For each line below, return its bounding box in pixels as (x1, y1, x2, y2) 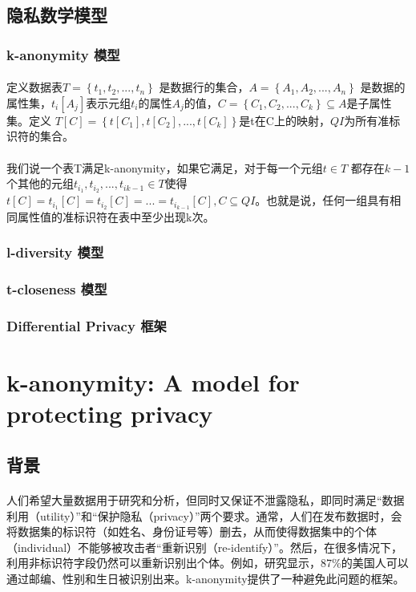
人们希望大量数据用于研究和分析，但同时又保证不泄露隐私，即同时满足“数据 (6, 491, 405, 508)
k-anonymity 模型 (6, 44, 120, 64)
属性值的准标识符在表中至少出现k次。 (17, 208, 215, 225)
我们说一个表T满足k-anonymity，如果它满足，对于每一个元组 (6, 159, 323, 176)
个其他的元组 (6, 175, 74, 192)
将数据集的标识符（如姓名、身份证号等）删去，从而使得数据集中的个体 (6, 523, 377, 540)
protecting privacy (6, 397, 213, 430)
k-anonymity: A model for (6, 366, 300, 399)
